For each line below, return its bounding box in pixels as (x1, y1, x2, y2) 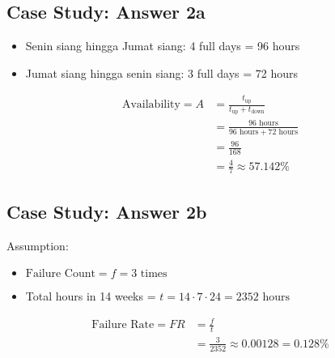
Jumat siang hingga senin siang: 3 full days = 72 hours (25, 64, 299, 81)
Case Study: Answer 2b (6, 198, 207, 224)
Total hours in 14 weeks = (25, 288, 156, 305)
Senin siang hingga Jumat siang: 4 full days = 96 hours (25, 37, 300, 54)
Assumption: (6, 237, 69, 254)
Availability (121, 99, 180, 111)
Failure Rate (91, 319, 155, 331)
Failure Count (25, 268, 95, 280)
